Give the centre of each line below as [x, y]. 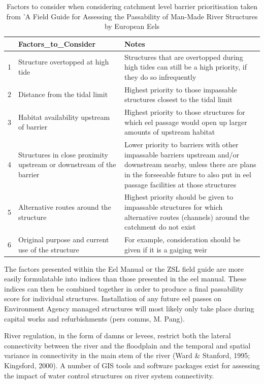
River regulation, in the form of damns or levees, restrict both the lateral [118, 335]
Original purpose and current [64, 239]
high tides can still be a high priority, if [185, 67]
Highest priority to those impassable [180, 89]
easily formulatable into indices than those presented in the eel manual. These [125, 279]
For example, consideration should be [182, 239]
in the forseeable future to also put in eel [188, 174]
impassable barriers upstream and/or [182, 154]
